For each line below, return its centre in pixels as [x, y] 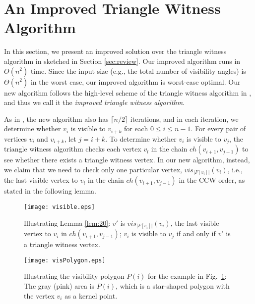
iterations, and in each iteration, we [184, 119]
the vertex [39, 295]
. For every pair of [218, 128]
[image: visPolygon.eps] [65, 260]
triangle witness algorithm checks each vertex [73, 149]
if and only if [196, 233]
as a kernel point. [91, 295]
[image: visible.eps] [60, 207]
